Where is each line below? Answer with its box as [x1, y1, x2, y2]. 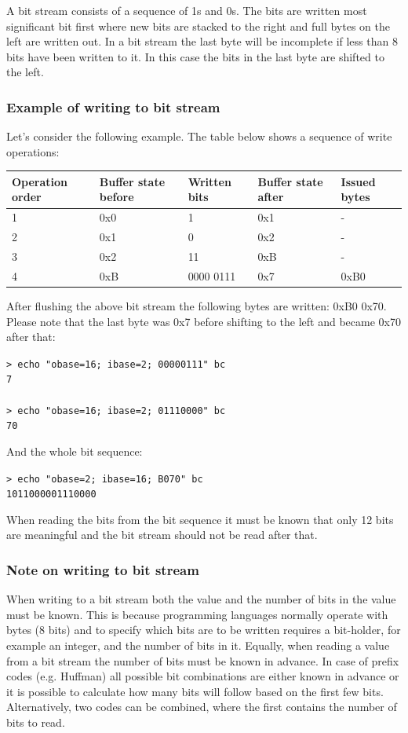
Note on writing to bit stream [6, 559, 199, 579]
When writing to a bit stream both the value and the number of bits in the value [6, 591, 396, 607]
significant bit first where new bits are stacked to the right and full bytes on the [6, 17, 390, 34]
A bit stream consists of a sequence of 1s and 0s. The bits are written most [6, 2, 367, 18]
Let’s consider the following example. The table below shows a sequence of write [6, 128, 392, 145]
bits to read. [6, 714, 65, 730]
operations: [6, 143, 60, 159]
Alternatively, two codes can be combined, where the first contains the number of [6, 698, 397, 715]
